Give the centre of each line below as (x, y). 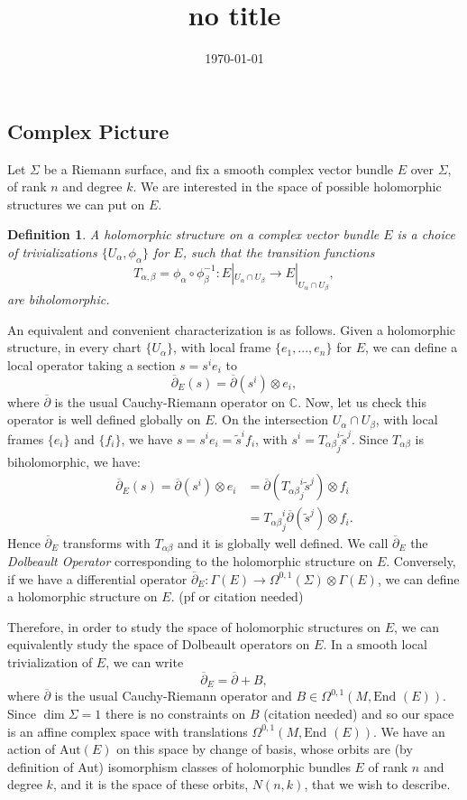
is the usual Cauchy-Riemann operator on (170, 401)
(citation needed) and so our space (359, 713)
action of (32, 749)
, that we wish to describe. (377, 784)
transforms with (106, 542)
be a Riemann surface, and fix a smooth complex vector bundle (219, 168)
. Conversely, (421, 561)
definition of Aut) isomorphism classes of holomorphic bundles (179, 766)
